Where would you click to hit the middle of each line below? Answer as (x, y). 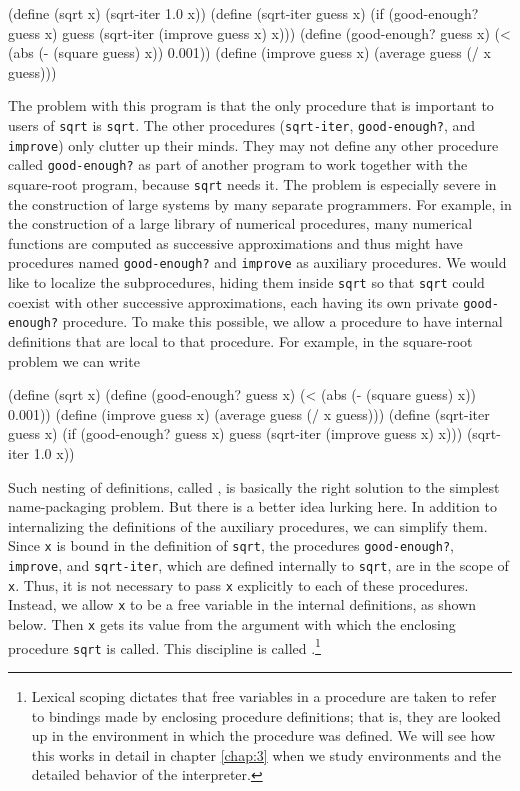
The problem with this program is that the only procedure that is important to (251, 105)
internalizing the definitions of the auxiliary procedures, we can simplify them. (248, 525)
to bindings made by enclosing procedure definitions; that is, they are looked (266, 715)
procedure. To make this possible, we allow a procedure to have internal (282, 321)
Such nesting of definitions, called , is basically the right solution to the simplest (254, 486)
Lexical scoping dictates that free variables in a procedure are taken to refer (264, 695)
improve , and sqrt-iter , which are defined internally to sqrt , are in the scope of (258, 565)
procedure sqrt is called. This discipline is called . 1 (164, 646)
